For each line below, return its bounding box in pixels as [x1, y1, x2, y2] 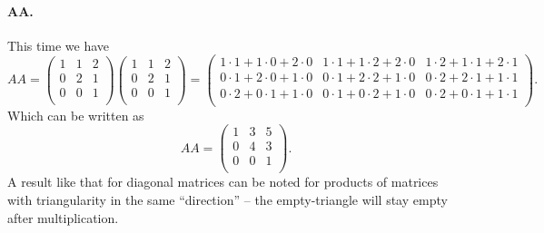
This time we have [7, 35, 110, 54]
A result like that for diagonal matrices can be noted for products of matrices [7, 172, 439, 191]
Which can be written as [7, 105, 144, 124]
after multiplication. [7, 208, 119, 227]
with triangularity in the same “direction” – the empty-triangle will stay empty [7, 189, 448, 209]
